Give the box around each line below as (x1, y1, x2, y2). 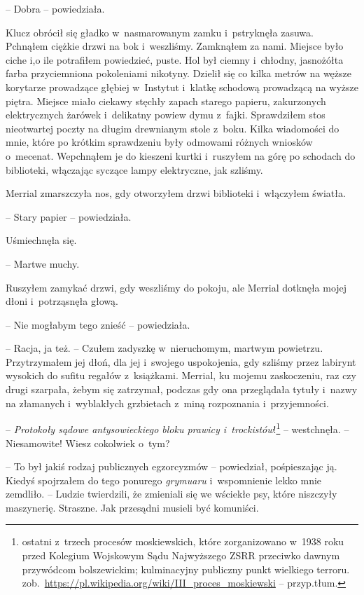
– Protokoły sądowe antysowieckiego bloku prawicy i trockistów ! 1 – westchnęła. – (6, 420, 349, 436)
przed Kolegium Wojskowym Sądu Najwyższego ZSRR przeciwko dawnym (22, 548, 340, 563)
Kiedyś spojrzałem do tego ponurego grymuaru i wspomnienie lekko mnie (6, 472, 322, 487)
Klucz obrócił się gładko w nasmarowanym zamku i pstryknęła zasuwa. (6, 25, 314, 39)
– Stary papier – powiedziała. (6, 209, 132, 224)
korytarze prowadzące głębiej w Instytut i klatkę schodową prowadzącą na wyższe (6, 79, 358, 94)
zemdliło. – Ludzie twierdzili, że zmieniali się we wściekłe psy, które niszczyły (6, 486, 337, 501)
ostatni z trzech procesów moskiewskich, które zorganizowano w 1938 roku (22, 534, 344, 549)
